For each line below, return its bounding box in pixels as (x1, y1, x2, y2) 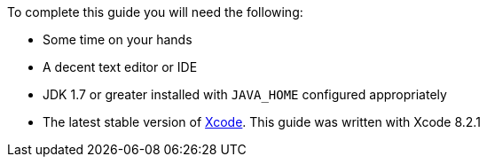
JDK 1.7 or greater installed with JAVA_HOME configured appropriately (43, 87, 447, 102)
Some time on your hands (43, 32, 192, 47)
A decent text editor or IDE (43, 59, 198, 74)
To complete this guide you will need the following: (7, 4, 303, 20)
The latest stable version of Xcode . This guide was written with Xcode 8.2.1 (43, 114, 481, 129)
